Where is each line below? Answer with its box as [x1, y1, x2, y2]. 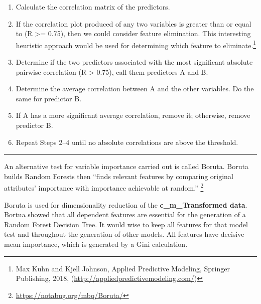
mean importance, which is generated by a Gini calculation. [4, 239, 188, 249]
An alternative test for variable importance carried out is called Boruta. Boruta [4, 161, 248, 172]
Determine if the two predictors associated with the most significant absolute [16, 57, 253, 67]
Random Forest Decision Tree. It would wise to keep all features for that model [4, 219, 248, 229]
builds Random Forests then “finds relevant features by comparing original [4, 171, 233, 181]
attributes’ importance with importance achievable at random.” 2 [4, 181, 204, 193]
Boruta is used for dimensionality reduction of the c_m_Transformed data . [4, 199, 247, 210]
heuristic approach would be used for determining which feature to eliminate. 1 [16, 38, 256, 50]
